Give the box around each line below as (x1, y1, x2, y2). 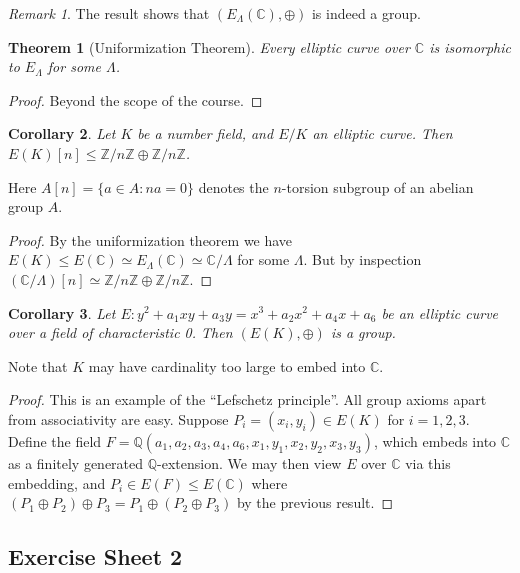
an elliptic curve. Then (312, 123, 453, 144)
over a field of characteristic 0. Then (8, 322, 233, 343)
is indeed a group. (311, 3, 421, 23)
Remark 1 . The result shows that (8, 3, 210, 23)
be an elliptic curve (381, 302, 499, 323)
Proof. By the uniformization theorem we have (8, 229, 293, 250)
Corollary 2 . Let (8, 123, 116, 144)
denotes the (198, 176, 269, 197)
